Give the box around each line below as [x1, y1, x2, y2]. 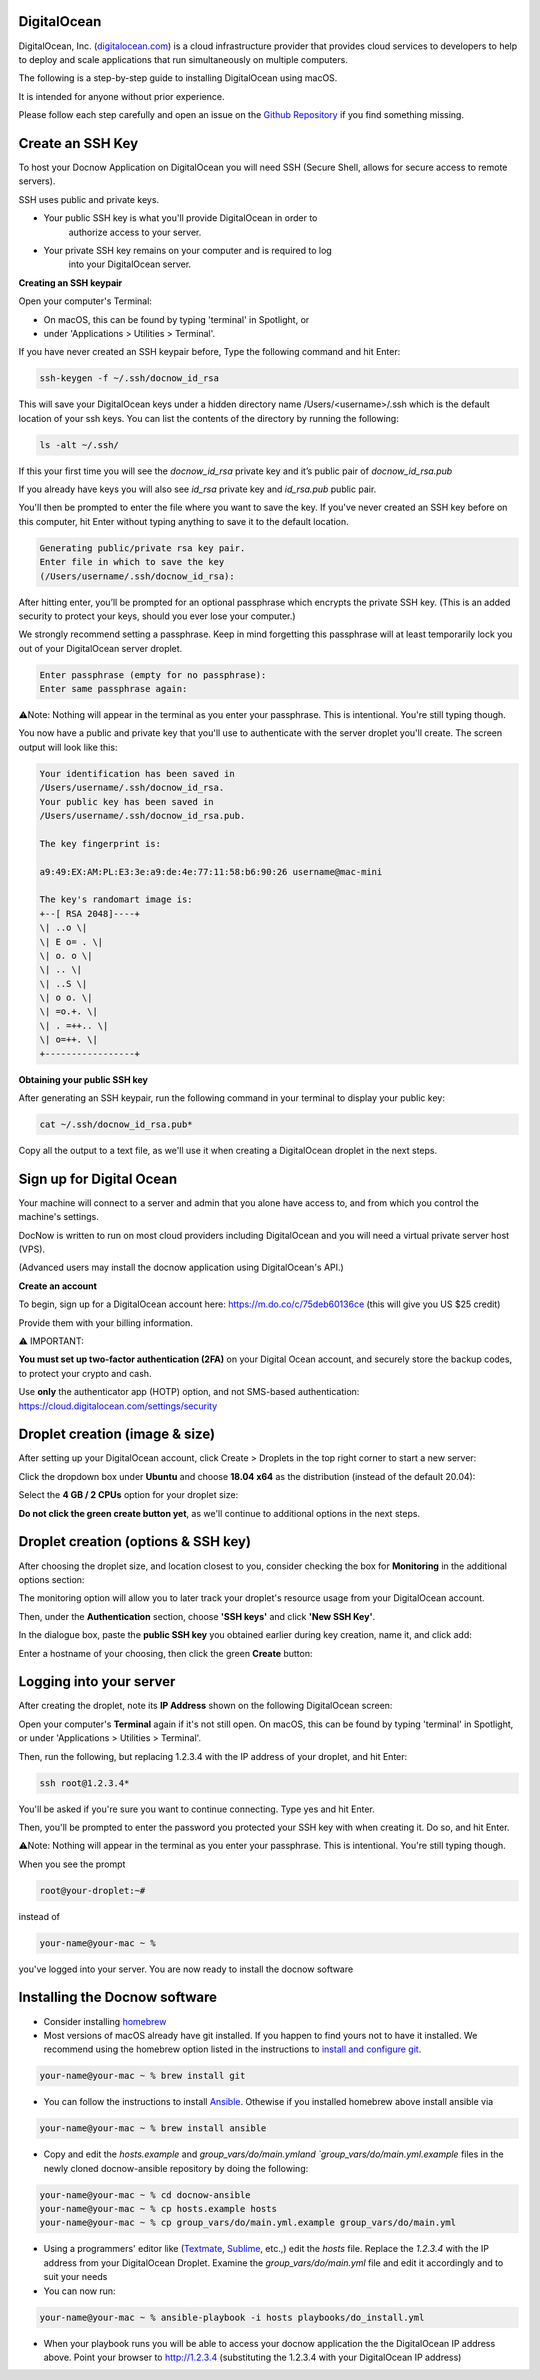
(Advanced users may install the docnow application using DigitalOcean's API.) [18, 1261, 344, 1274]
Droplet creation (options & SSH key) [18, 1533, 252, 1550]
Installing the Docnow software [18, 1989, 218, 2006]
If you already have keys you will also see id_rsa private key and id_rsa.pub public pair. [18, 483, 377, 495]
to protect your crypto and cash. [18, 1367, 152, 1379]
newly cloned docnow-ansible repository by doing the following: [43, 2162, 309, 2174]
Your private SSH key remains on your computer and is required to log [43, 244, 332, 256]
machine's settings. [18, 1211, 99, 1223]
